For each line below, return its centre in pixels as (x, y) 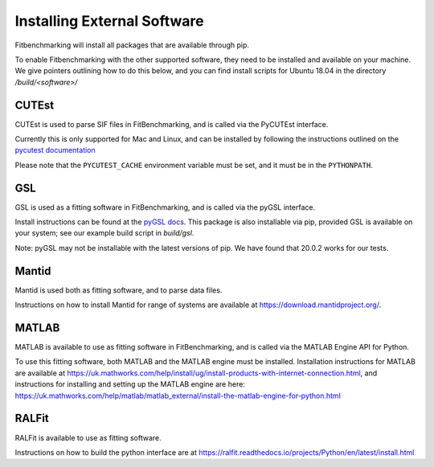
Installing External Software (109, 21)
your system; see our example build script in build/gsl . (104, 233)
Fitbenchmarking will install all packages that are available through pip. (132, 45)
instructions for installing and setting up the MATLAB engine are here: (130, 384)
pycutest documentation (55, 150)
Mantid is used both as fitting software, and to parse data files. (119, 290)
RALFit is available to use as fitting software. (88, 437)
